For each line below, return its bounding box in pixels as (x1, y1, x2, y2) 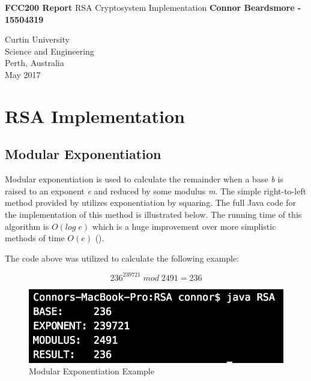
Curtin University (5, 33, 70, 46)
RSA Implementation (5, 103, 185, 128)
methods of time (5, 232, 65, 244)
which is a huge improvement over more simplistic (92, 220, 276, 232)
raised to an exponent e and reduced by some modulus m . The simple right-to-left (5, 184, 307, 197)
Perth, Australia (5, 56, 64, 69)
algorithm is (5, 220, 49, 232)
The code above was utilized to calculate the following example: (5, 251, 240, 264)
